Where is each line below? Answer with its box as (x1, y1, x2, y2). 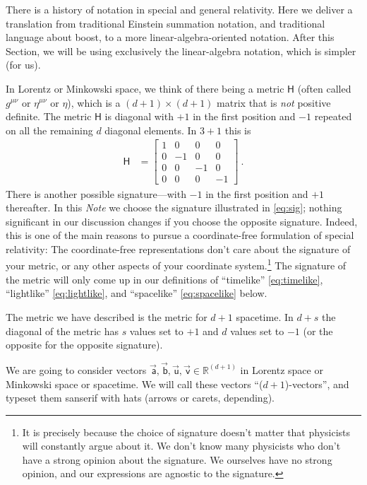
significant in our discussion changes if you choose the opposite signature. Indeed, (6, 214, 358, 228)
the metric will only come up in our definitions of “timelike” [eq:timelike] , (6, 271, 323, 286)
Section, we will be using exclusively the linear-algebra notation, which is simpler (6, 43, 356, 58)
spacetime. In (236, 309, 294, 324)
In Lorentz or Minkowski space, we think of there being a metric (6, 81, 284, 95)
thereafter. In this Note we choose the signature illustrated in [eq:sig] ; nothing (6, 200, 342, 215)
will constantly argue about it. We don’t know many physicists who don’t (22, 438, 341, 453)
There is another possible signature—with (6, 186, 186, 201)
